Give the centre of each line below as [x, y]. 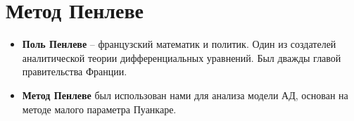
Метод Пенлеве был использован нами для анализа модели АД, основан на [185, 95]
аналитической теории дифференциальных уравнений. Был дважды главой [182, 57]
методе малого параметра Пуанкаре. [99, 109]
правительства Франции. [75, 71]
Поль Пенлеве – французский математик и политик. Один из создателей [179, 44]
